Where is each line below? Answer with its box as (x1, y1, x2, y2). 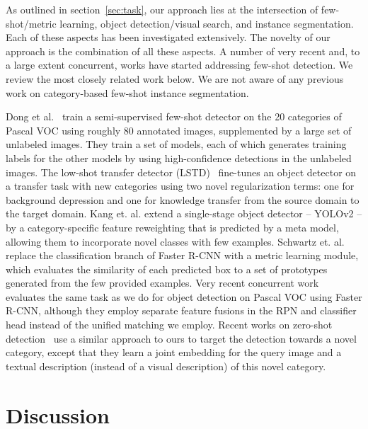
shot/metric (6, 16, 57, 30)
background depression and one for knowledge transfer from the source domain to (6, 192, 360, 207)
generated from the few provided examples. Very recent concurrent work (6, 275, 319, 290)
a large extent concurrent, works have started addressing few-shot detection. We (6, 57, 353, 72)
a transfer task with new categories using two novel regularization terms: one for (6, 178, 355, 193)
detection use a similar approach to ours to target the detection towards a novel (6, 331, 357, 345)
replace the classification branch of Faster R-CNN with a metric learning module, (6, 248, 359, 263)
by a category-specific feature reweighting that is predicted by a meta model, (6, 219, 339, 234)
